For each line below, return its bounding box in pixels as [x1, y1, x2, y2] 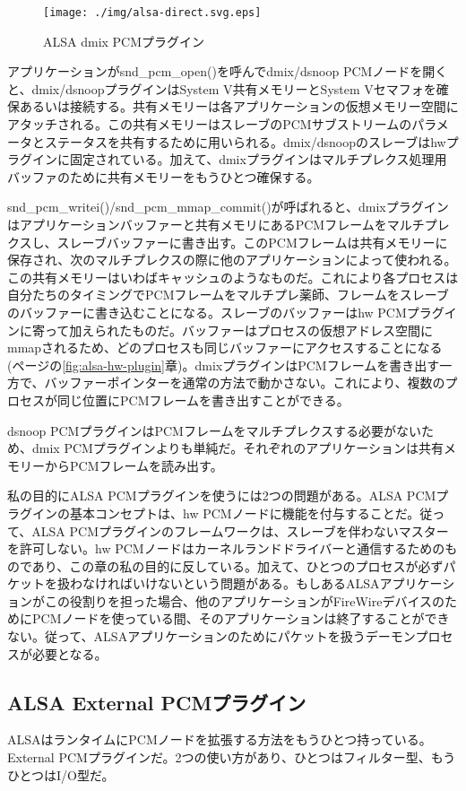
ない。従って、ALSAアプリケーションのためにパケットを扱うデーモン [7, 627, 416, 646]
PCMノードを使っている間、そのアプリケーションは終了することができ [31, 609, 450, 628]
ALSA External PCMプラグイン [7, 688, 306, 716]
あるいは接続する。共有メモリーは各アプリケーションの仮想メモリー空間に [19, 97, 459, 116]
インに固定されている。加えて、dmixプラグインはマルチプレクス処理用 [31, 150, 447, 169]
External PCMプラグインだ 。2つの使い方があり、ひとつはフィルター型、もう [7, 748, 456, 767]
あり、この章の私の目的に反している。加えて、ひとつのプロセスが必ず [31, 556, 444, 575]
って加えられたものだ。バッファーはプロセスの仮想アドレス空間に [44, 320, 433, 339]
